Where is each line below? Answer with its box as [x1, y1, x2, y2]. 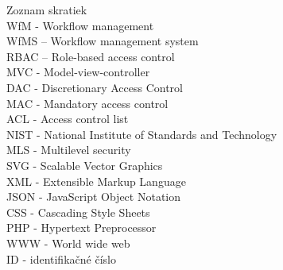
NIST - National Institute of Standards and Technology [6, 125, 277, 142]
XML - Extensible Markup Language [6, 172, 186, 189]
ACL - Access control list [6, 110, 129, 127]
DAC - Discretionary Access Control [6, 79, 183, 95]
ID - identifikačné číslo [6, 250, 116, 267]
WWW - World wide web [6, 234, 130, 251]
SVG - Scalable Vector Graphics [6, 156, 163, 173]
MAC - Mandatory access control [6, 94, 169, 111]
